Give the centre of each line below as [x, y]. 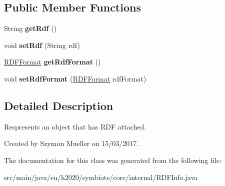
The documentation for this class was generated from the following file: [113, 160]
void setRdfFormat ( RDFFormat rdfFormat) [75, 78]
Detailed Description [59, 105]
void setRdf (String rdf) [42, 45]
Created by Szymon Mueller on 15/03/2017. [71, 143]
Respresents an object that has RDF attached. [75, 126]
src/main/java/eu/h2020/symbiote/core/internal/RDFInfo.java [101, 177]
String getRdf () [30, 28]
